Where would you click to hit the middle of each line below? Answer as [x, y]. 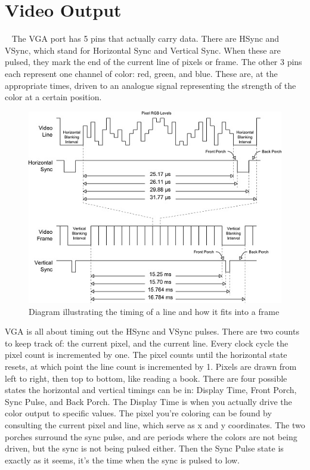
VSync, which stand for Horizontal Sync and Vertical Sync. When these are [143, 50]
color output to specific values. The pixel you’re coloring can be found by [138, 413]
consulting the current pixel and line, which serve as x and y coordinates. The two [155, 425]
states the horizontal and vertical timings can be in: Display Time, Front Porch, [151, 390]
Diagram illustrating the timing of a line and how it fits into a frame [154, 311]
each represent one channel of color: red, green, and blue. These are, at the [141, 73]
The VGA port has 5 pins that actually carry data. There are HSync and [145, 38]
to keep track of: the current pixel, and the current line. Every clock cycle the [147, 343]
